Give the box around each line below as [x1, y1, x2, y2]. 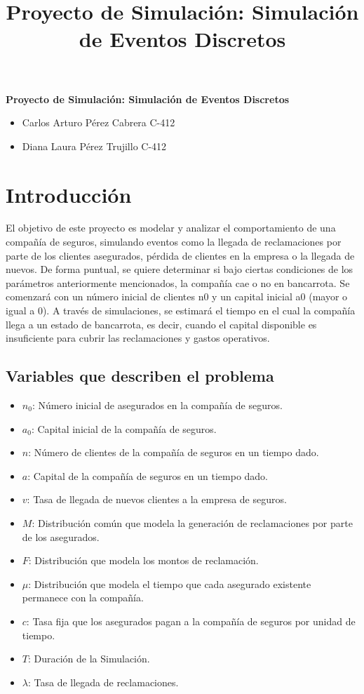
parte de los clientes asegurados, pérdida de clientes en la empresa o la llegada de [6, 248, 355, 262]
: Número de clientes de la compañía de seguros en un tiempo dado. [28, 445, 319, 460]
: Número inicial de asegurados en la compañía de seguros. [32, 398, 283, 413]
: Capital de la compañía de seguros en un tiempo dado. [27, 468, 269, 483]
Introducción [6, 180, 132, 208]
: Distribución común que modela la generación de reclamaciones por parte [32, 515, 353, 530]
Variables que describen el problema [6, 365, 274, 387]
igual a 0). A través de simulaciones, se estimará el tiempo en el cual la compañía [6, 303, 356, 318]
